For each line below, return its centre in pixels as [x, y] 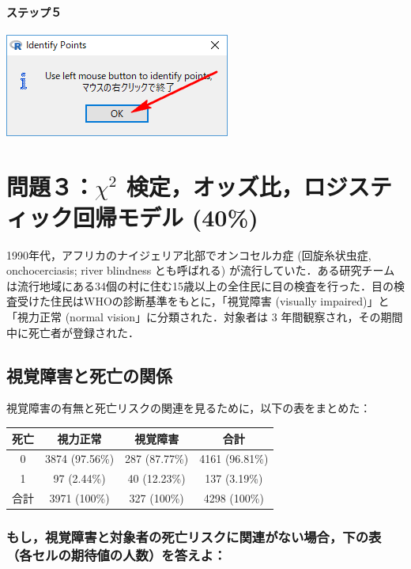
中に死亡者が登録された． [73, 332]
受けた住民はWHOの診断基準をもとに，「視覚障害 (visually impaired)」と [203, 301]
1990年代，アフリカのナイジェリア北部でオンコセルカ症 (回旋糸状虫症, [189, 254]
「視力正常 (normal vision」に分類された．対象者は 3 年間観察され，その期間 [205, 317]
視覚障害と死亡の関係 [89, 375]
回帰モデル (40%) [166, 216]
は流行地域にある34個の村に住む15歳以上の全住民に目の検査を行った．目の [200, 285]
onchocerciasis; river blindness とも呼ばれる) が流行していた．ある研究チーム [201, 270]
